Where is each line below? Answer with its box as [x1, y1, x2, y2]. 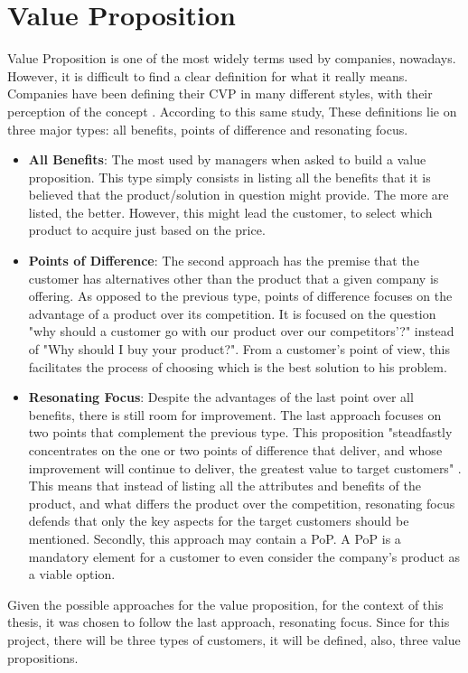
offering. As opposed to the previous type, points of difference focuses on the [28, 286, 453, 305]
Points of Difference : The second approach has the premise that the [28, 251, 419, 270]
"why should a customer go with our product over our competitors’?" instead [28, 322, 454, 341]
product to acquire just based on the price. [28, 220, 266, 239]
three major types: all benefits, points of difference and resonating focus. [7, 119, 408, 138]
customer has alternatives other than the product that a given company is [28, 268, 439, 287]
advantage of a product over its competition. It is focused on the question [28, 304, 436, 322]
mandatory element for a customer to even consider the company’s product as [28, 547, 461, 566]
